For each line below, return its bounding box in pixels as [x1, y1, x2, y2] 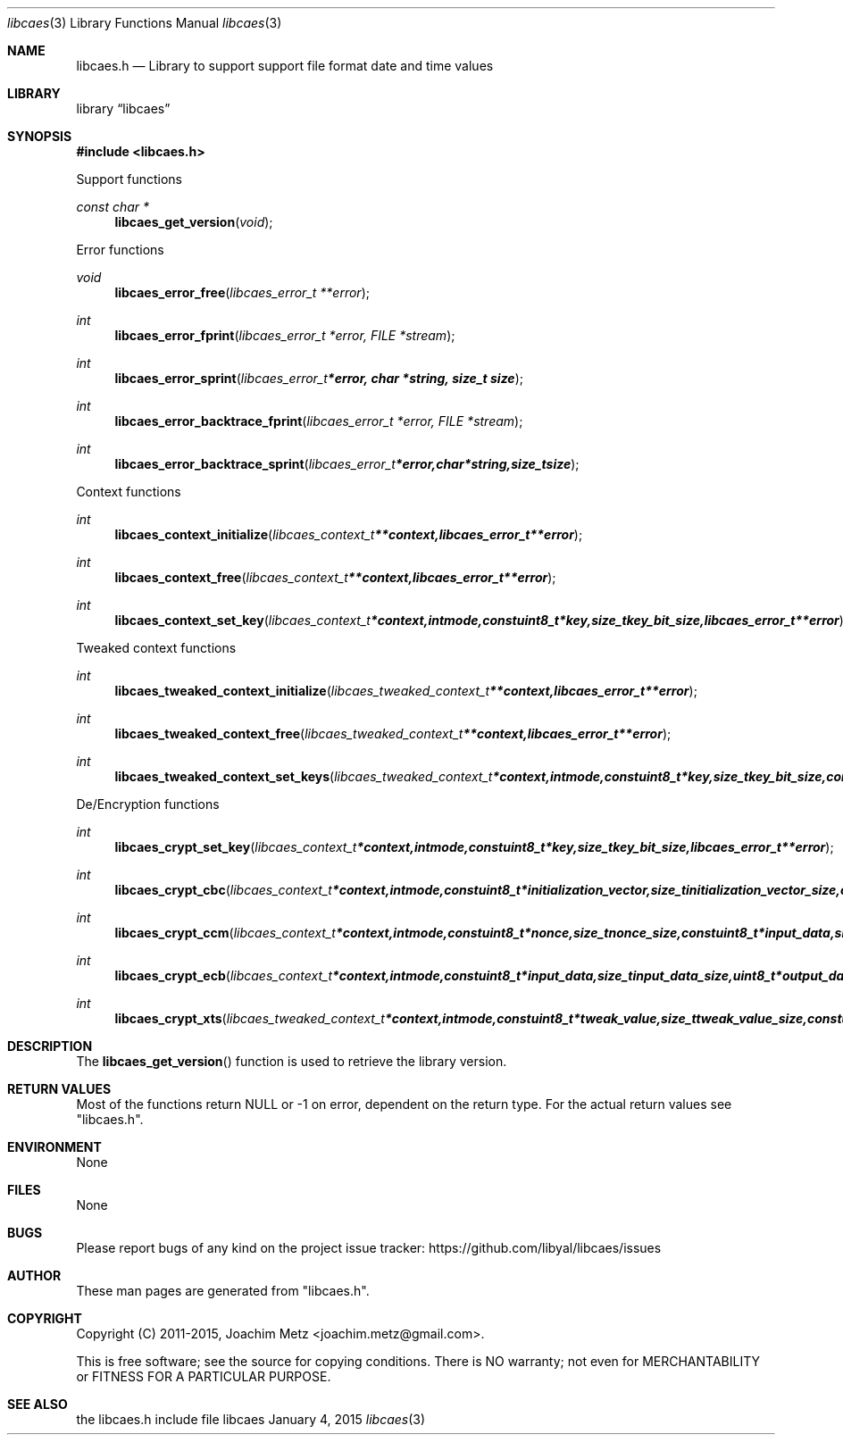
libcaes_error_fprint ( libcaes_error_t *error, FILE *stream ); [114, 328, 455, 343]
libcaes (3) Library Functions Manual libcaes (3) [7, 15, 282, 30]
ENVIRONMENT [7, 1139, 102, 1154]
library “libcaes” [76, 101, 171, 116]
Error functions [76, 242, 164, 257]
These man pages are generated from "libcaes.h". [76, 1283, 370, 1298]
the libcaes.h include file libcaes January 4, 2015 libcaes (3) [76, 1412, 426, 1427]
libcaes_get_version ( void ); [114, 214, 273, 229]
